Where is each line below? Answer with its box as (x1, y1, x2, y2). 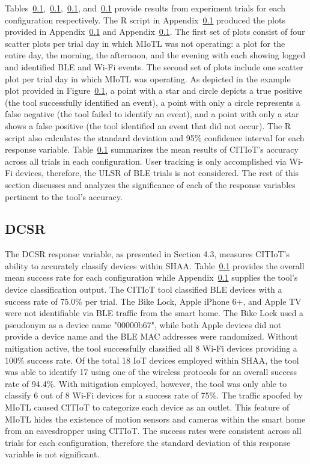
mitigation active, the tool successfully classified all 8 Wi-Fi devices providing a (5, 342, 297, 355)
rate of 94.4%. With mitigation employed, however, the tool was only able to (5, 377, 287, 389)
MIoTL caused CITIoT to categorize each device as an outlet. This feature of (5, 401, 290, 414)
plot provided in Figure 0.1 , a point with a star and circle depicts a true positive (5, 84, 303, 97)
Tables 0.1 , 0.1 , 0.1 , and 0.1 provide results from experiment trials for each (5, 2, 285, 14)
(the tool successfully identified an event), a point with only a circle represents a (5, 96, 300, 108)
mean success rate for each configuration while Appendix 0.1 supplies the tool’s (5, 271, 298, 284)
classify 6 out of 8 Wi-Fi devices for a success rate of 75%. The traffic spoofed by (5, 389, 303, 401)
